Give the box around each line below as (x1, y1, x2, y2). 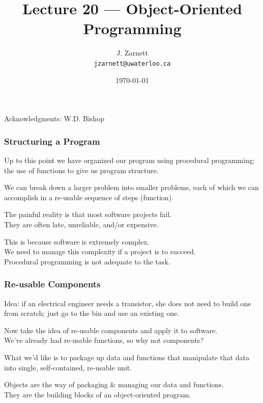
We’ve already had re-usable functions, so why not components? (4, 335, 203, 345)
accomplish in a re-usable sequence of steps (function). (4, 192, 173, 202)
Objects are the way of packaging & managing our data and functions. (4, 379, 224, 390)
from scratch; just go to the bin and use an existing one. (4, 308, 180, 318)
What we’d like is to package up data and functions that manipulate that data (4, 352, 250, 362)
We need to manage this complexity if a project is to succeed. (4, 246, 196, 257)
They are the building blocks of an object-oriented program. (4, 389, 191, 399)
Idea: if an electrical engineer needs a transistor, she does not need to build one (4, 298, 251, 308)
